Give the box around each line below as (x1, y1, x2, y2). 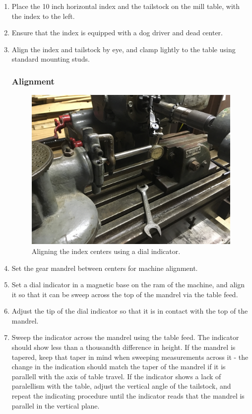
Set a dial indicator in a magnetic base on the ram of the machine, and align (11, 279, 245, 290)
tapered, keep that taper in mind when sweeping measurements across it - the (11, 351, 249, 362)
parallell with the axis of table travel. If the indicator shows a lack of (11, 371, 221, 381)
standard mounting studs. (11, 54, 90, 64)
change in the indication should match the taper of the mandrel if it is (11, 361, 226, 372)
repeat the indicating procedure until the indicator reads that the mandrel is (11, 391, 245, 401)
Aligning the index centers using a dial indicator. (31, 246, 181, 256)
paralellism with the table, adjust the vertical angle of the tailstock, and (11, 381, 231, 391)
